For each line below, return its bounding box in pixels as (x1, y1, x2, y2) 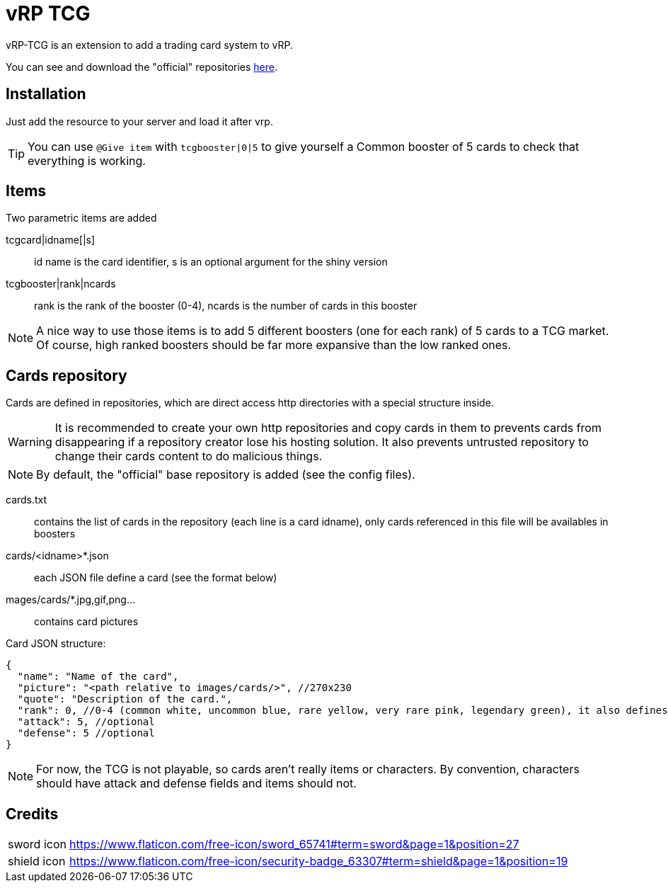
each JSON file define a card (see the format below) (34, 571, 277, 584)
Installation (6, 85, 86, 103)
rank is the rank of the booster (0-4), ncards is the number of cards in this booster (34, 300, 417, 312)
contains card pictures (34, 615, 139, 628)
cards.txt (6, 494, 47, 506)
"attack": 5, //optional (17, 716, 155, 728)
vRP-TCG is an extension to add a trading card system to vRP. (6, 38, 293, 51)
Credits (6, 804, 59, 823)
